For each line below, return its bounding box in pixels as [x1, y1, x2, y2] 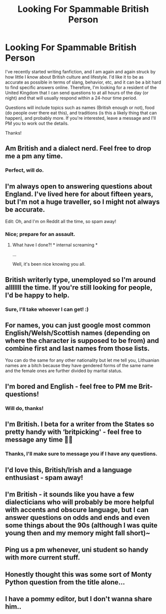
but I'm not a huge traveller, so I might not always [5, 197, 160, 206]
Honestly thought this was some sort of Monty [5, 570, 152, 578]
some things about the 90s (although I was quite [5, 521, 158, 529]
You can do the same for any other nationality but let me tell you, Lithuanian [5, 357, 160, 363]
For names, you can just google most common [5, 321, 151, 330]
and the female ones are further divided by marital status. [5, 368, 122, 374]
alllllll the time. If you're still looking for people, [5, 283, 153, 291]
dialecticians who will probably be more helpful [5, 498, 155, 506]
